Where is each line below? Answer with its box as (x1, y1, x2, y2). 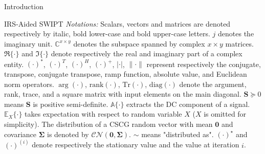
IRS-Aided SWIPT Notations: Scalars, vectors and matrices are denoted (4, 18, 231, 29)
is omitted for (204, 108, 247, 119)
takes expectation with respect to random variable (25, 108, 182, 119)
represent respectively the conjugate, (146, 58, 261, 69)
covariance (4, 128, 37, 139)
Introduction (4, 1, 43, 11)
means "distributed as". (141, 128, 214, 139)
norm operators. (4, 78, 54, 89)
